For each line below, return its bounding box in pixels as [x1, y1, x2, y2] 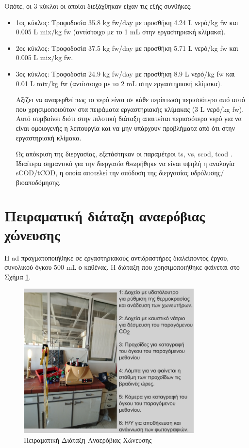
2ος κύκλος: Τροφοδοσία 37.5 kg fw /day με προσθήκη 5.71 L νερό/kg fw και [16, 43, 238, 53]
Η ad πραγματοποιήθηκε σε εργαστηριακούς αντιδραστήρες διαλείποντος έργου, [4, 252, 229, 263]
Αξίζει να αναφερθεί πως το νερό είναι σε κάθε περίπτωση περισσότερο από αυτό [16, 94, 245, 105]
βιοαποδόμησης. [16, 177, 61, 187]
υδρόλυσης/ [190, 168, 224, 178]
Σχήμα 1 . [4, 272, 31, 281]
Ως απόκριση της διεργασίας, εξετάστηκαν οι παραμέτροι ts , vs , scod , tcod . [16, 149, 232, 159]
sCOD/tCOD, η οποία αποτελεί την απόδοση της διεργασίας [16, 168, 189, 178]
